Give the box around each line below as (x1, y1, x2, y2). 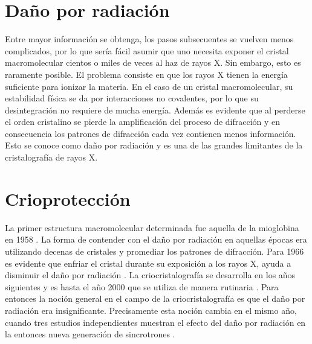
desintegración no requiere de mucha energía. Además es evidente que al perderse (5, 103, 305, 116)
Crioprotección (5, 186, 131, 211)
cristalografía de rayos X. (5, 151, 98, 164)
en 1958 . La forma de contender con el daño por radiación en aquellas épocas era (5, 233, 307, 246)
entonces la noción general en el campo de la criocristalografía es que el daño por (5, 292, 305, 305)
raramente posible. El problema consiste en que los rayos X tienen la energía (5, 68, 288, 80)
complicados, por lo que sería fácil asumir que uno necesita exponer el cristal (5, 44, 289, 57)
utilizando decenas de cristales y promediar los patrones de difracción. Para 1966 (5, 244, 304, 257)
